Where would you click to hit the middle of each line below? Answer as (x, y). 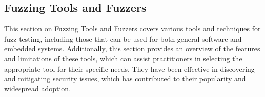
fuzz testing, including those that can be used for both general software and (123, 38)
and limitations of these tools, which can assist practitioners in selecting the (123, 58)
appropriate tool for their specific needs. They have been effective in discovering (129, 68)
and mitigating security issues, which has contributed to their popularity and (125, 78)
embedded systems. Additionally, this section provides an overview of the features (132, 48)
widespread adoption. (38, 88)
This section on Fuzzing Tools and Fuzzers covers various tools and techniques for (132, 29)
